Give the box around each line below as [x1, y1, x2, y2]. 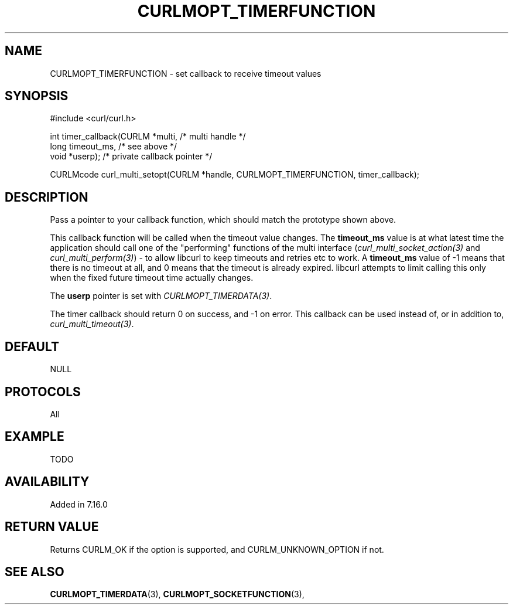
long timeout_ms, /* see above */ [50, 141, 177, 152]
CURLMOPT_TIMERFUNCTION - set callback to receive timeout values [50, 68, 322, 79]
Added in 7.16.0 [50, 499, 108, 509]
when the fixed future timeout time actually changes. [50, 273, 254, 283]
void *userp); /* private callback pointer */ [50, 151, 213, 162]
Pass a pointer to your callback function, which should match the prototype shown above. [50, 215, 396, 225]
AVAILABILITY [5, 474, 90, 489]
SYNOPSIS [5, 89, 69, 104]
